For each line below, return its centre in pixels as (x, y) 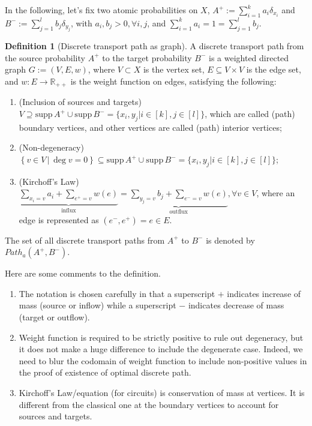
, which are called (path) (250, 114)
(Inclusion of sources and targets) (80, 102)
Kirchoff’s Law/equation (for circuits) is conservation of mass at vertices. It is (162, 392)
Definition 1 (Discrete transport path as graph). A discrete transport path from (154, 46)
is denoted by (230, 240)
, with (82, 22)
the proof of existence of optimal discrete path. (105, 372)
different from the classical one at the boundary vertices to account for (149, 404)
